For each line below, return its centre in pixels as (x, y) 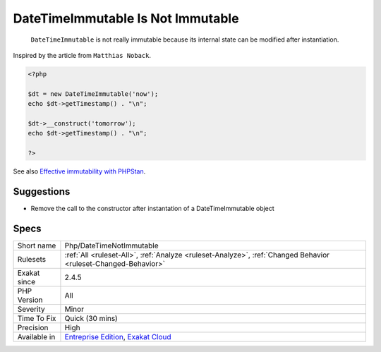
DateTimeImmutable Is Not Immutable (126, 18)
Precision (33, 327)
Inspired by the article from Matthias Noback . (82, 55)
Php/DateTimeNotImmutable (111, 245)
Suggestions (42, 192)
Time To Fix (37, 318)
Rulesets (31, 259)
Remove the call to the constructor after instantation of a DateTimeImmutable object (152, 208)
